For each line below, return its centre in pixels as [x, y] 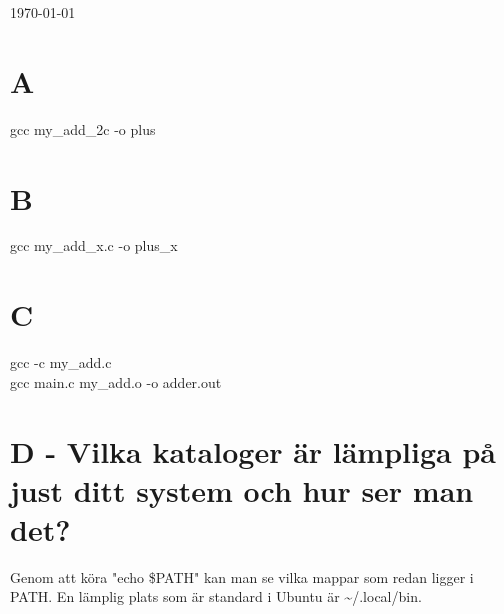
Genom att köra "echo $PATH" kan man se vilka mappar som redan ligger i [242, 576]
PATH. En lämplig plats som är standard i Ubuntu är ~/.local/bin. [216, 596]
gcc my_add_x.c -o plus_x [94, 245]
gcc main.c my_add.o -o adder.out [116, 381]
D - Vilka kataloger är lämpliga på [253, 450]
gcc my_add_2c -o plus [83, 128]
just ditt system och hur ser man [242, 489]
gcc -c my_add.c [61, 362]
